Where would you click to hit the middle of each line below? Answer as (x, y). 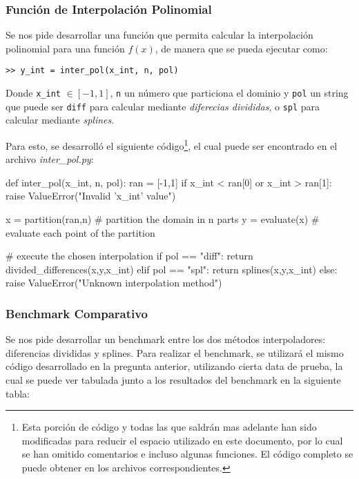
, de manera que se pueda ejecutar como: (241, 48)
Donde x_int (33, 93)
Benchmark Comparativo (77, 313)
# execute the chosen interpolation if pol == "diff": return (129, 256)
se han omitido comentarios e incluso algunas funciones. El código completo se (187, 454)
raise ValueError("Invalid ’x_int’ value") (91, 196)
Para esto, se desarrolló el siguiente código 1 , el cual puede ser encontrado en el (172, 144)
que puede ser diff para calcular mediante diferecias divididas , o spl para (163, 106)
